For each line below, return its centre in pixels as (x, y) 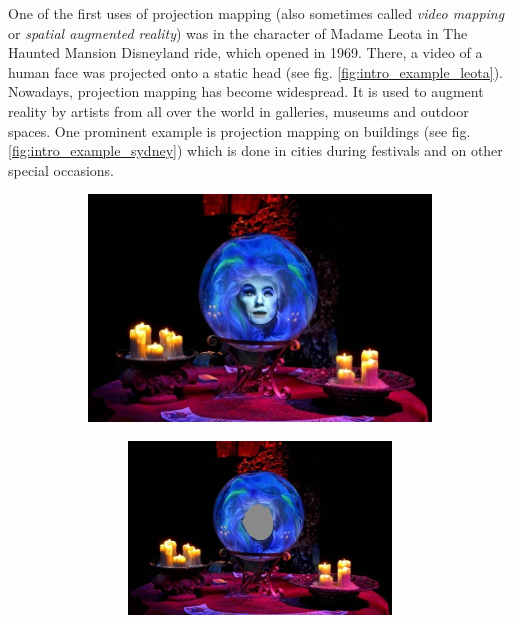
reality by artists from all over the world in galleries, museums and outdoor (238, 110)
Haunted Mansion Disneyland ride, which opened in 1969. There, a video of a (245, 52)
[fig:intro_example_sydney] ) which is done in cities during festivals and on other (255, 150)
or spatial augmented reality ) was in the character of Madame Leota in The (238, 32)
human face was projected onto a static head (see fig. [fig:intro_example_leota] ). (255, 71)
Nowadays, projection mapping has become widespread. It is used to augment (246, 91)
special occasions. (61, 169)
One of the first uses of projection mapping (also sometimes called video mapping (256, 13)
